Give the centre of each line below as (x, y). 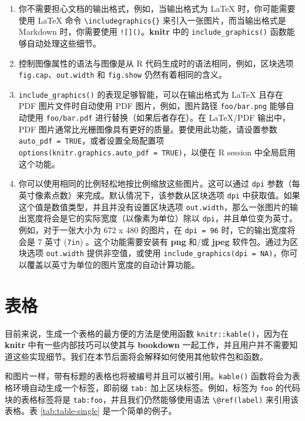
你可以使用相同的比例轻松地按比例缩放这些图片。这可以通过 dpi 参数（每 (159, 183)
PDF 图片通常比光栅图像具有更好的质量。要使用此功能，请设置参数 (148, 129)
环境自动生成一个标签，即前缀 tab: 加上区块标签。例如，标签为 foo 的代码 (156, 388)
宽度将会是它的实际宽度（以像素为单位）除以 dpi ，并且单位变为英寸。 (162, 218)
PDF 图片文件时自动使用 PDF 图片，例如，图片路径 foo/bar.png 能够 (152, 106)
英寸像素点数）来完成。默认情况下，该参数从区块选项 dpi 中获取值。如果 (159, 195)
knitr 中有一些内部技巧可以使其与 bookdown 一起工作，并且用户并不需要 (147, 345)
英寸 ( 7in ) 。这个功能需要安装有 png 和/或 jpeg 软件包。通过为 (167, 241)
